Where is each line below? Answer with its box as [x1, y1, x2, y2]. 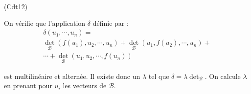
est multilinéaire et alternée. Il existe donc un [4, 71, 140, 81]
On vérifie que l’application [4, 18, 86, 28]
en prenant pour [4, 80, 52, 91]
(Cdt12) [4, 1, 28, 11]
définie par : [92, 18, 129, 28]
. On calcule [205, 71, 241, 81]
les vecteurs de [63, 80, 107, 91]
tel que [148, 71, 169, 81]
